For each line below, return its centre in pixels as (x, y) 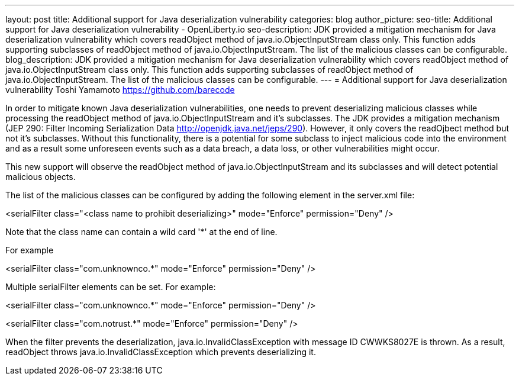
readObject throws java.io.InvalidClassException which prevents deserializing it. (161, 352)
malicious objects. (41, 177)
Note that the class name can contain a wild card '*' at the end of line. (141, 232)
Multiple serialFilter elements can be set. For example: (111, 287)
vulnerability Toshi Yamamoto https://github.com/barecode (120, 90)
